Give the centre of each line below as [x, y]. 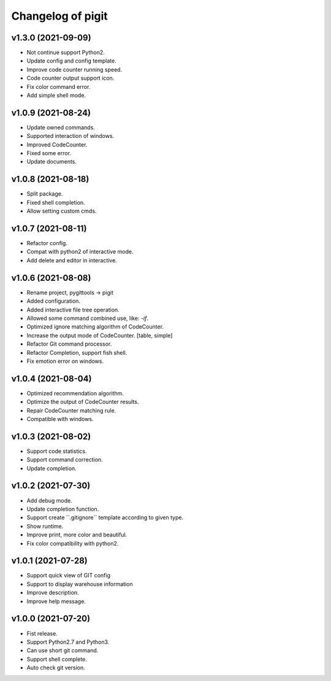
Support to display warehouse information [80, 584]
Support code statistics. [57, 451]
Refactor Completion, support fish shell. [77, 352]
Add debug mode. [50, 500]
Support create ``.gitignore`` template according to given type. [105, 517]
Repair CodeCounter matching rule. [71, 410]
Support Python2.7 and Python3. [68, 642]
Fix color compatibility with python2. [73, 543]
